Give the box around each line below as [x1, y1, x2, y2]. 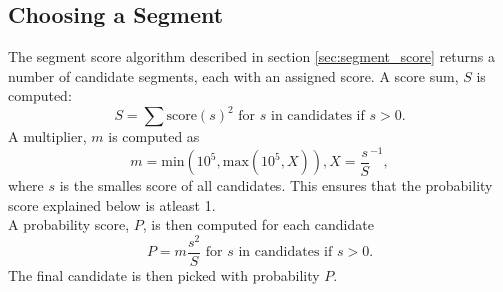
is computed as [108, 126, 200, 147]
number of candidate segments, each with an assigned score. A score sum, [8, 65, 459, 86]
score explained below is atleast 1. [8, 194, 216, 215]
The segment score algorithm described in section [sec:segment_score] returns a [8, 46, 495, 67]
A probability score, [8, 214, 130, 235]
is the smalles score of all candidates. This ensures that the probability [59, 175, 493, 196]
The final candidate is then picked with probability [8, 264, 320, 285]
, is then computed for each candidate [142, 214, 374, 235]
